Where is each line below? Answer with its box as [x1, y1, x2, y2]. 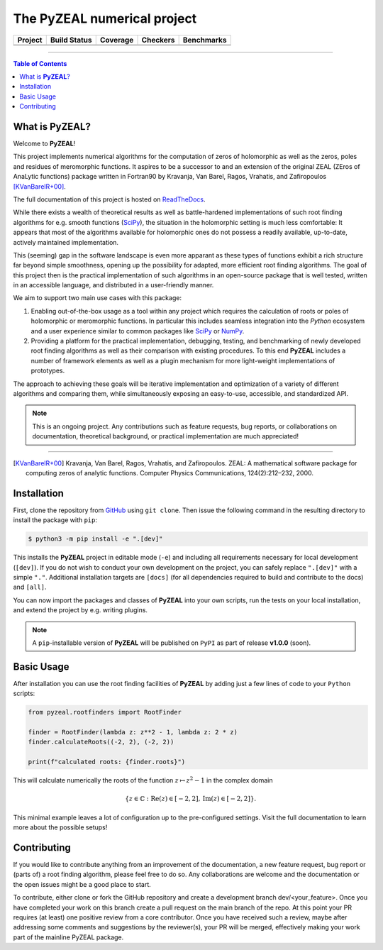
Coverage [99, 35, 134, 45]
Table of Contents [13, 59, 67, 67]
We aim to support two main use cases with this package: [13, 294, 182, 302]
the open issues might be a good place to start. [13, 880, 152, 888]
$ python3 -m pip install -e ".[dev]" [28, 535, 163, 543]
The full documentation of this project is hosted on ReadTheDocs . [13, 195, 206, 204]
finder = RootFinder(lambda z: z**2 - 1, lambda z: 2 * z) [28, 728, 238, 736]
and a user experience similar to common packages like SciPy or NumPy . [30, 326, 245, 335]
